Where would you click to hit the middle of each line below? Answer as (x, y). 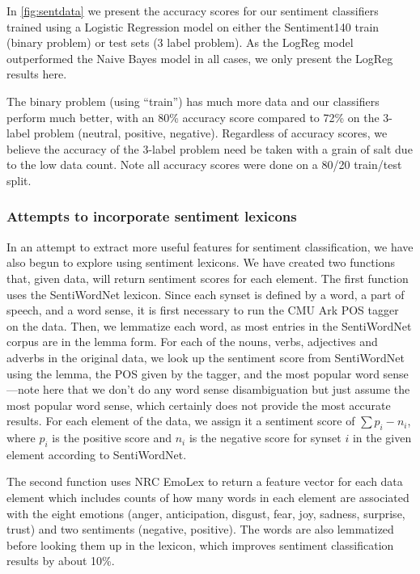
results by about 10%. (61, 561)
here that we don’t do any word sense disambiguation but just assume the (227, 389)
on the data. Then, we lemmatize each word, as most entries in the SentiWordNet (209, 325)
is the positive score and (112, 438)
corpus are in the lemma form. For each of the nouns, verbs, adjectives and (192, 342)
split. (19, 180)
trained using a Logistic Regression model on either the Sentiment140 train (193, 26)
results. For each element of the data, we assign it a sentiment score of (181, 421)
